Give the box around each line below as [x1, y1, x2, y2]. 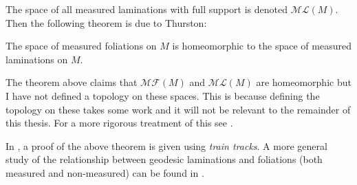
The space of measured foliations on [6, 39, 157, 53]
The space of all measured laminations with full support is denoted [6, 2, 288, 16]
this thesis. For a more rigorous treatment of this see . [6, 116, 233, 130]
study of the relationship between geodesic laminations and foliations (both [6, 152, 323, 166]
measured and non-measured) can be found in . [6, 165, 204, 179]
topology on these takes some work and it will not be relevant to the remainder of [6, 102, 351, 116]
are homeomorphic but [256, 75, 351, 89]
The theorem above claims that [6, 75, 138, 89]
